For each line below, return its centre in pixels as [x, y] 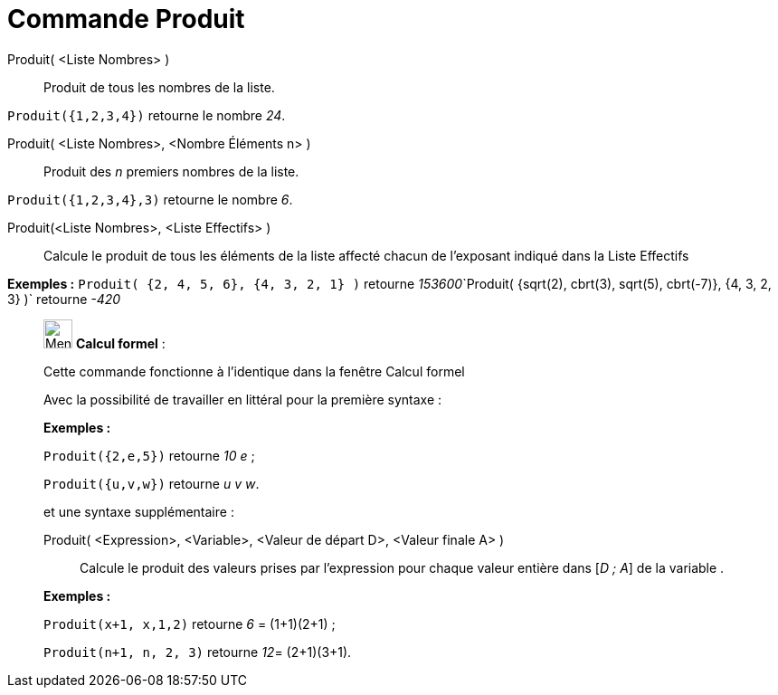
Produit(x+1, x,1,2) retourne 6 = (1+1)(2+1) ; [190, 624]
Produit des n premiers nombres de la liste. [171, 171]
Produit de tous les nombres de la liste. [159, 87]
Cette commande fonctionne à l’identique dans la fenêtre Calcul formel [254, 371]
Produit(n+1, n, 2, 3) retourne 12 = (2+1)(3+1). [198, 652]
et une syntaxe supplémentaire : [139, 511]
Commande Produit [126, 19]
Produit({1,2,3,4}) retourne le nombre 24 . [147, 115]
